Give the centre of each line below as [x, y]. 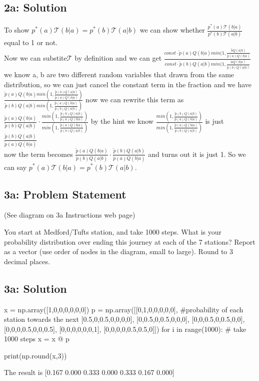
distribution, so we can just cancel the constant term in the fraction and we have [128, 84]
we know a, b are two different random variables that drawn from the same [119, 74]
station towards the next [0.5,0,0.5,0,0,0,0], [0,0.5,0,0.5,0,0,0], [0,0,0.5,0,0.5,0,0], [124, 319]
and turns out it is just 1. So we [197, 154]
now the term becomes [38, 154]
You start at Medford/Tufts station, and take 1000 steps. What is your [113, 231]
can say [15, 167]
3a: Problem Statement [65, 194]
